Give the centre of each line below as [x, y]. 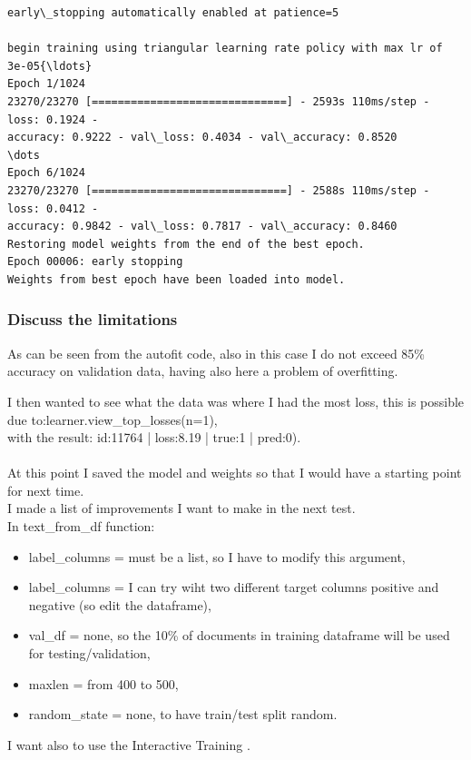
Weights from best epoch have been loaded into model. [177, 279]
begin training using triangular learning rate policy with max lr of [225, 49]
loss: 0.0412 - [53, 208]
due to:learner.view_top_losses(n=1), [113, 419]
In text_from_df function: [81, 526]
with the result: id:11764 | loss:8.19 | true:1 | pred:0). [154, 437]
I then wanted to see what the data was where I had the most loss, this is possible [236, 401]
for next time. [46, 490]
